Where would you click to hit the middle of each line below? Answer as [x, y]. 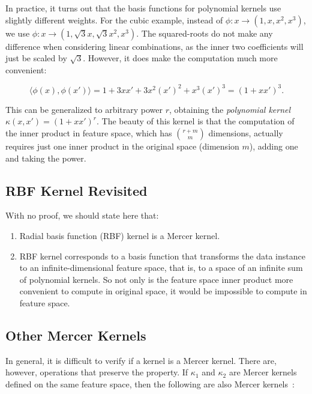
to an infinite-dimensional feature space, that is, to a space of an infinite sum [161, 268]
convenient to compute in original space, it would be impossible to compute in [163, 291]
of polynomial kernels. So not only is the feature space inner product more [156, 279]
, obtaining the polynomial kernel [230, 109]
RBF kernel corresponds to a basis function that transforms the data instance [162, 256]
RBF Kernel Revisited [76, 190]
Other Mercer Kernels [76, 335]
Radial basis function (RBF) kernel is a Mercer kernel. [120, 236]
